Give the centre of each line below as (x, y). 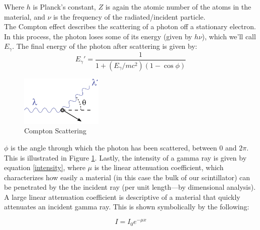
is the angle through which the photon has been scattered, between (114, 147)
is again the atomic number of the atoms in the (178, 7)
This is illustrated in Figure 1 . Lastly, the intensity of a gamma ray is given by (125, 157)
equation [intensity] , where (45, 167)
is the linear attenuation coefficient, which (159, 167)
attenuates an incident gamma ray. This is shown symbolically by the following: (127, 207)
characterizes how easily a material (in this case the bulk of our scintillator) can (127, 177)
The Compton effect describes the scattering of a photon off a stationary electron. (130, 26)
